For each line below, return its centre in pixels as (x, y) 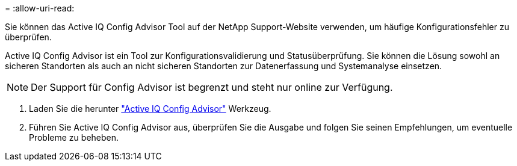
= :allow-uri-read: (40, 8)
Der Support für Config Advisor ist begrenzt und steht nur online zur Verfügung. (212, 87)
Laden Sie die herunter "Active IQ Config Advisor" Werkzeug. (150, 109)
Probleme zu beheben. (74, 137)
